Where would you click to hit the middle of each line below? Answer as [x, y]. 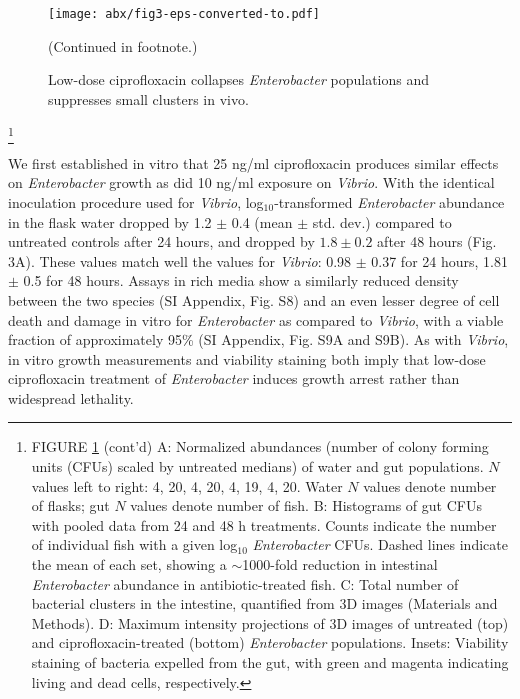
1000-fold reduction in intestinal [340, 564]
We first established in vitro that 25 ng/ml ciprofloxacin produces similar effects [253, 162]
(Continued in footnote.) [123, 45]
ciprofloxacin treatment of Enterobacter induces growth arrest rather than [234, 378]
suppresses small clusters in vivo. [148, 98]
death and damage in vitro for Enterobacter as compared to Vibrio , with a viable [256, 319]
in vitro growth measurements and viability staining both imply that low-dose [247, 358]
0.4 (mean [262, 221]
